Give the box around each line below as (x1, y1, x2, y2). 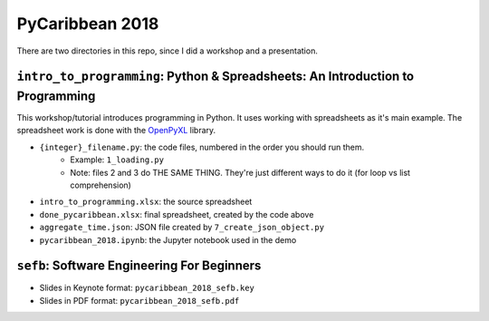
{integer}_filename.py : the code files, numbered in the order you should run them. (39, 141, 365, 152)
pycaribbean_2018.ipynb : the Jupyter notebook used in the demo (39, 234, 297, 245)
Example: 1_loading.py (70, 154, 165, 165)
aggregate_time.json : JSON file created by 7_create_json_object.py (39, 222, 325, 233)
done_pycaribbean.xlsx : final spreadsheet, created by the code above (39, 209, 314, 219)
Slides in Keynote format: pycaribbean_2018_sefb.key (39, 282, 255, 294)
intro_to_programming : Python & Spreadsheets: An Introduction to (16, 69, 415, 84)
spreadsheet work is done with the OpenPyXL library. (16, 125, 216, 136)
